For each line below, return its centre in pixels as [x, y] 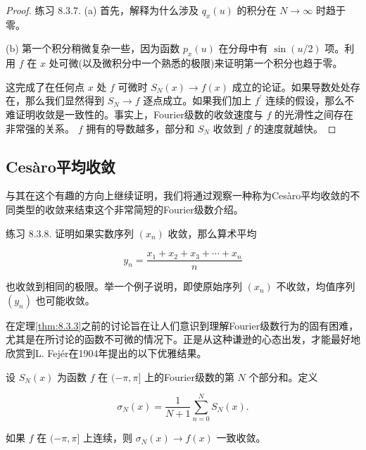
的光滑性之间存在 [314, 114]
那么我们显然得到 [64, 100]
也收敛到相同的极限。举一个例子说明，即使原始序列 [124, 286]
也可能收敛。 [65, 300]
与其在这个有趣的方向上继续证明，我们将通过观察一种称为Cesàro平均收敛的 [178, 195]
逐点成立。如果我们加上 [197, 100]
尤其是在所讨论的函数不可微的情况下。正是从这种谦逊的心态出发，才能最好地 [183, 339]
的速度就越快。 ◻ [295, 128]
